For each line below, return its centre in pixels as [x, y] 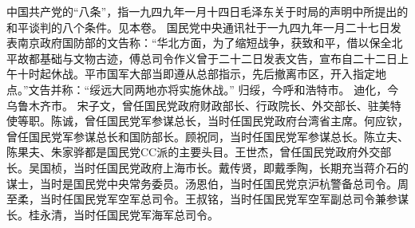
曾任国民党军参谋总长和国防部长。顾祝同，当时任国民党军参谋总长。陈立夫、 [207, 136]
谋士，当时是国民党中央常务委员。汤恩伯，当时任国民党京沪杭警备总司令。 [202, 183]
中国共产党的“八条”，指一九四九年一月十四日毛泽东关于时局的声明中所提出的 [207, 11]
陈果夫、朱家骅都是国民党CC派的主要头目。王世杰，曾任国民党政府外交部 [199, 152]
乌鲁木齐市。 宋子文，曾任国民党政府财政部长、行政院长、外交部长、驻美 [198, 105]
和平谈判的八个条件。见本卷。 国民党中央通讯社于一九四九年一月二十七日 [198, 27]
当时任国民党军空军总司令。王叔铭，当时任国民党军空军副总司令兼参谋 [224, 199]
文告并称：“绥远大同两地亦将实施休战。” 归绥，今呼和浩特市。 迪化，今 [213, 89]
